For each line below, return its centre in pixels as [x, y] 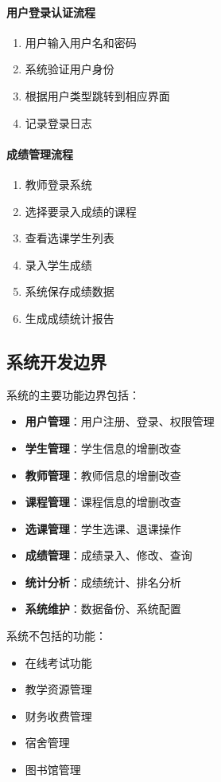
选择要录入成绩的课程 [81, 211]
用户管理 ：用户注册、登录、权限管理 [120, 421]
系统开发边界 [56, 361]
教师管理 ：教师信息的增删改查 [103, 475]
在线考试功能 [58, 662]
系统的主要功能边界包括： [73, 394]
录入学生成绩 [58, 264]
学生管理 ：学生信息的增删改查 [103, 448]
